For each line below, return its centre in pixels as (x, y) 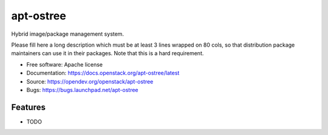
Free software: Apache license (65, 64)
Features (28, 107)
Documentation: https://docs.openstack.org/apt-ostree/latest (103, 73)
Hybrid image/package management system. (68, 34)
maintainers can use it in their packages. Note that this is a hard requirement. (108, 53)
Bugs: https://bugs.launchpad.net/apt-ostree (82, 90)
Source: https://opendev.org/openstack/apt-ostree (90, 81)
